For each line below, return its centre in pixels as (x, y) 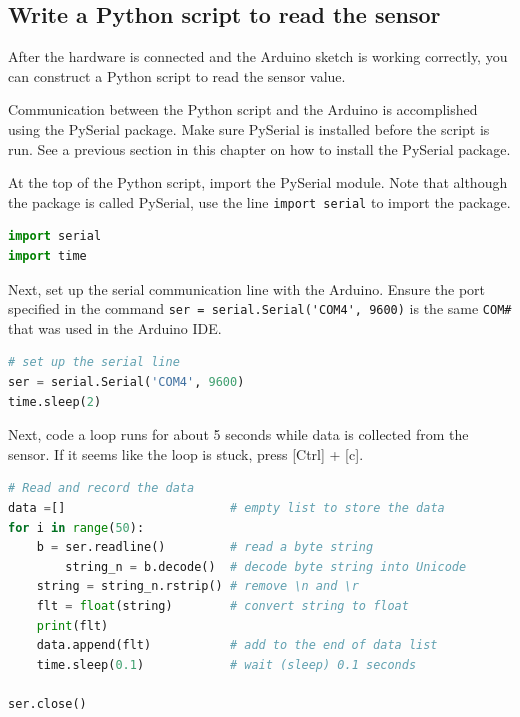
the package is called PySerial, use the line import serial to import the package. (259, 201)
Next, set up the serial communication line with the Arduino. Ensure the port (246, 288)
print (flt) (72, 625)
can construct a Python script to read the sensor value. (177, 75)
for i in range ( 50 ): (76, 527)
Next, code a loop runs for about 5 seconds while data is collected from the (238, 434)
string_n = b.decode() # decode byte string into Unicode (266, 566)
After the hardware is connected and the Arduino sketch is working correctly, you (258, 56)
